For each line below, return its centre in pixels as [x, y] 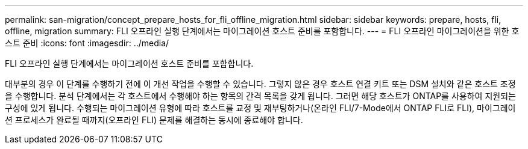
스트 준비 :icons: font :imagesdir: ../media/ [87, 43]
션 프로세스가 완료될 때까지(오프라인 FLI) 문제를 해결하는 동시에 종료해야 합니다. [154, 120]
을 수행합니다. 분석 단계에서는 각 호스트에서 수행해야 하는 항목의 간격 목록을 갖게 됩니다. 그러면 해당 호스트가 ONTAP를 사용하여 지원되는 [260, 96]
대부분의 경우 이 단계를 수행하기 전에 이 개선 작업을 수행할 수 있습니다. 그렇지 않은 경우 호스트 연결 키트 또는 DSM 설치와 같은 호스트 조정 [260, 84]
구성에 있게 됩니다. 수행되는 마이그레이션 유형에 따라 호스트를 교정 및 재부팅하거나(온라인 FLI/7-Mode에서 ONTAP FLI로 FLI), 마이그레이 [260, 108]
